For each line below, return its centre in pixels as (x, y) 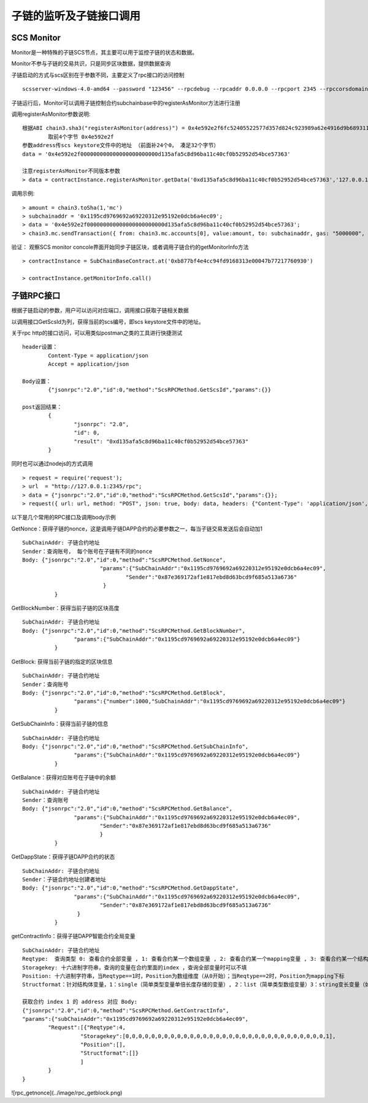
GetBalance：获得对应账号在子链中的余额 (63, 777)
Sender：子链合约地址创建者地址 (64, 880)
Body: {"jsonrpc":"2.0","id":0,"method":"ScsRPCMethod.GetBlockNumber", (134, 631)
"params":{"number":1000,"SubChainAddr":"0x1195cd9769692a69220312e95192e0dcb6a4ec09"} (210, 701)
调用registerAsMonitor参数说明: (51, 114)
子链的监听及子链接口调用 (76, 16)
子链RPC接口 (36, 296)
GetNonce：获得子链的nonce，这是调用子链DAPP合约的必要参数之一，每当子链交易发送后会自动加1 (137, 529)
